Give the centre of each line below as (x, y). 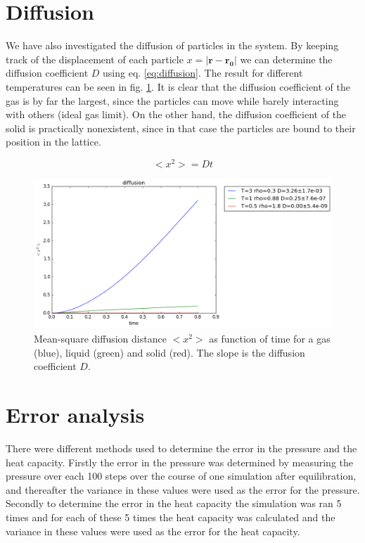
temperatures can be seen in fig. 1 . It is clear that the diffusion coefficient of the (178, 86)
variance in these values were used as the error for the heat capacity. (153, 531)
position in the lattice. (53, 142)
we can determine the (286, 59)
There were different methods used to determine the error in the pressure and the (181, 448)
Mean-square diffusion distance (100, 339)
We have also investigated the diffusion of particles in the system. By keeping (172, 45)
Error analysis (75, 414)
